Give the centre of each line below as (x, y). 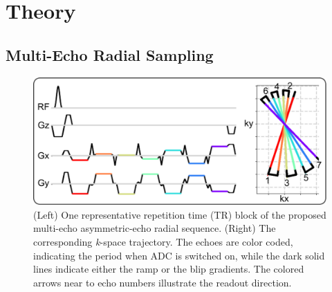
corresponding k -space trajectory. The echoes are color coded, (163, 242)
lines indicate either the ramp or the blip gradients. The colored (169, 269)
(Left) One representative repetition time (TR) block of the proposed (180, 214)
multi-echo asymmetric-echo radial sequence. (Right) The (155, 228)
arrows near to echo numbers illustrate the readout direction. (163, 282)
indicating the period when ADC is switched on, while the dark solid (179, 255)
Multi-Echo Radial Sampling (110, 54)
